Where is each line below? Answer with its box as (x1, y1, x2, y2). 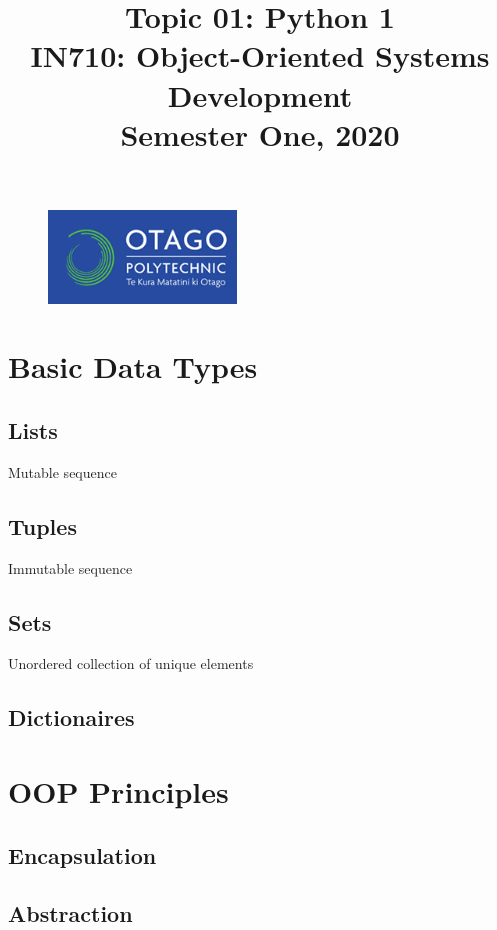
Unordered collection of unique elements (8, 653, 254, 674)
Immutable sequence (8, 557, 133, 578)
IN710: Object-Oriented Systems (30, 35, 490, 76)
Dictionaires (8, 702, 135, 733)
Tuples (8, 510, 77, 541)
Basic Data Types (8, 346, 258, 387)
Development (167, 74, 353, 115)
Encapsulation (8, 839, 157, 870)
